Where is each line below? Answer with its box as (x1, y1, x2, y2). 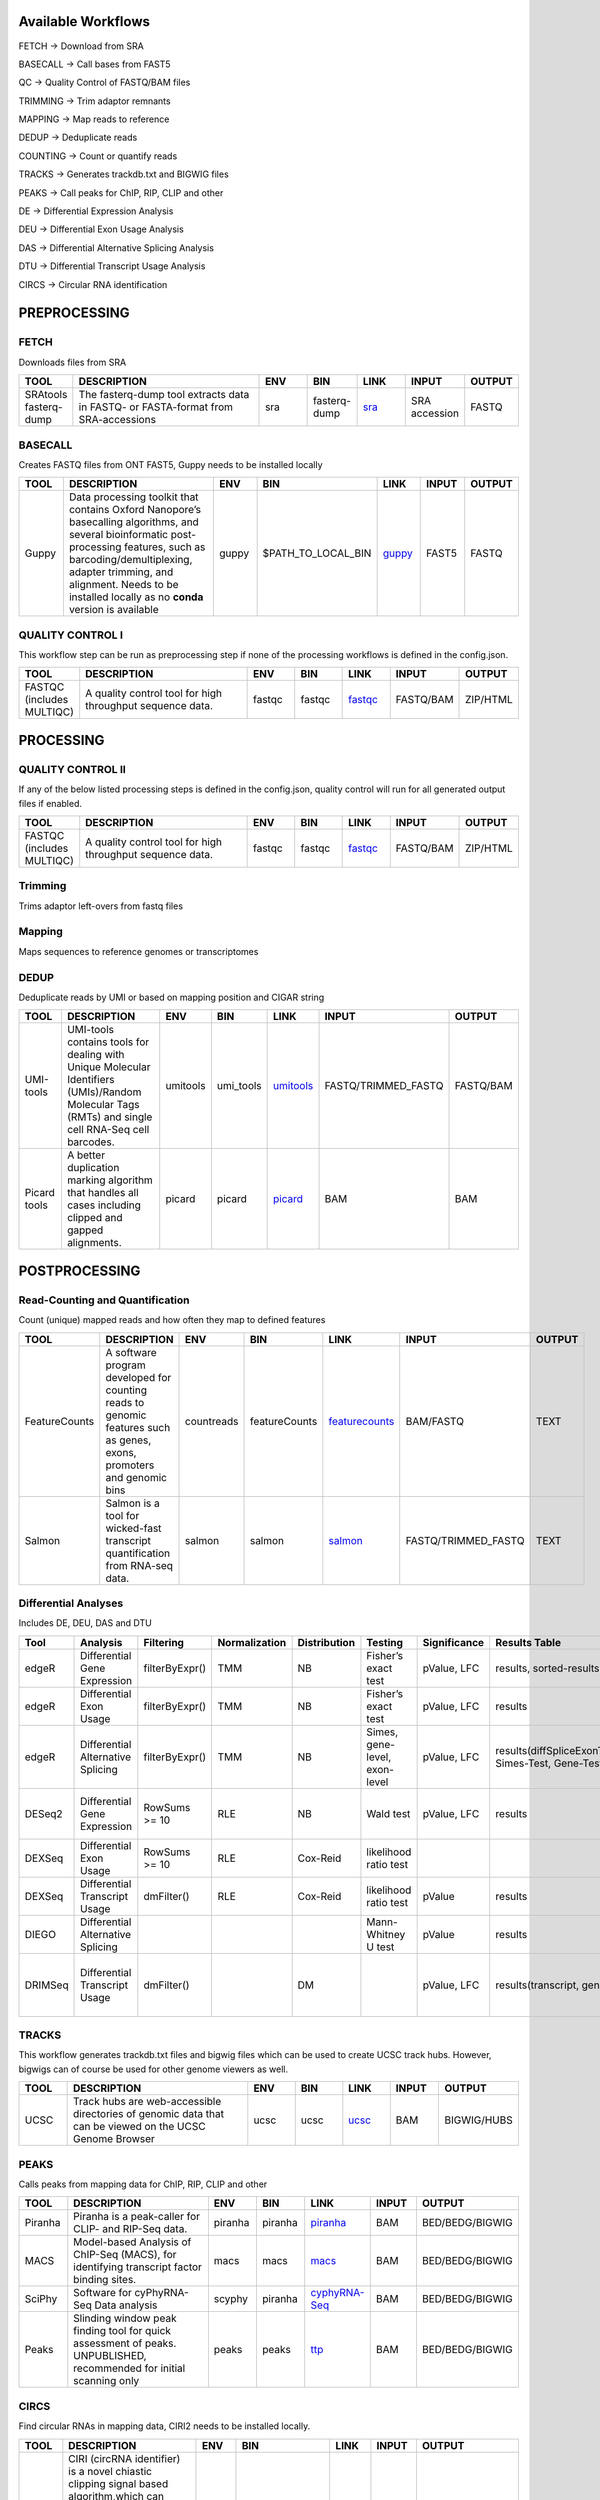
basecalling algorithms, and (68, 515, 199, 529)
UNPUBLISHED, (73, 2349, 147, 2363)
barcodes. (66, 1135, 115, 1149)
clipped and (66, 1211, 123, 1225)
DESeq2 (24, 1806, 64, 1820)
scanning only (73, 2374, 140, 2388)
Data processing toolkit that (68, 490, 199, 504)
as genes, (105, 1433, 152, 1447)
